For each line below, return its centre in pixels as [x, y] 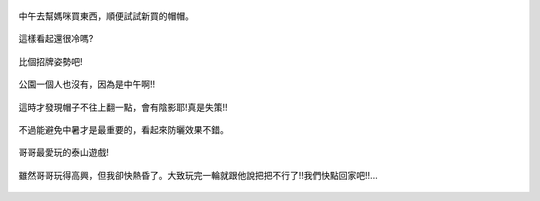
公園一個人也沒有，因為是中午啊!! [87, 84]
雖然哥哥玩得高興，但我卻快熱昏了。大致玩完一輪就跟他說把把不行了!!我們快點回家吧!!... [198, 175]
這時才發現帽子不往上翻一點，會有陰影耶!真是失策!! [123, 107]
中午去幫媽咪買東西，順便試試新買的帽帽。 [106, 16]
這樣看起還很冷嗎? [56, 39]
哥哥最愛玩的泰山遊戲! [64, 152]
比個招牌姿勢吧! [51, 61]
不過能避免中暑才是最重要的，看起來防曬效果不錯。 [123, 129]
